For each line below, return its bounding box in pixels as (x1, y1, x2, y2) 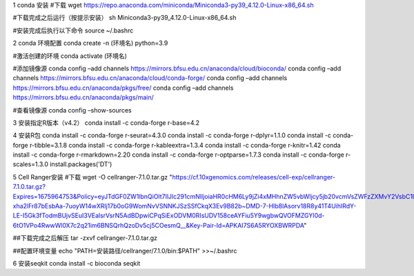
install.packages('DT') (49, 160, 112, 168)
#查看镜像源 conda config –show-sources (12, 106, 132, 114)
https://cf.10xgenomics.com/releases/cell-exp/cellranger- (172, 172, 336, 181)
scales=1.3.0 (12, 160, 48, 168)
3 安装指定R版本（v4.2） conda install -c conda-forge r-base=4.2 (12, 118, 200, 127)
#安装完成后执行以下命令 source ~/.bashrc (12, 26, 134, 34)
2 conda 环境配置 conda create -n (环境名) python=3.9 (12, 39, 168, 48)
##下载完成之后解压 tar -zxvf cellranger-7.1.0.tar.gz (12, 234, 158, 242)
